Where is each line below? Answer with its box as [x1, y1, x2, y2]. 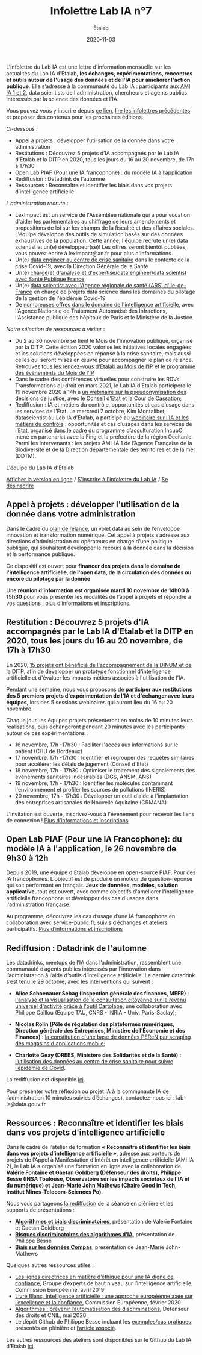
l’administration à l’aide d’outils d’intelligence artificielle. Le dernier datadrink [6, 972, 195, 979]
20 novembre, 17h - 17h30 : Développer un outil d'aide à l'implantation [14, 792, 189, 800]
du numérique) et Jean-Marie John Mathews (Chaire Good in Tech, [6, 1182, 177, 1189]
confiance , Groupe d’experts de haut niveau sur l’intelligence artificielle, [14, 1280, 194, 1287]
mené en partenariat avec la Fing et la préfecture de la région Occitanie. [14, 433, 194, 440]
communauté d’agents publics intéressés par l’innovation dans [6, 965, 161, 972]
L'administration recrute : [6, 199, 69, 207]
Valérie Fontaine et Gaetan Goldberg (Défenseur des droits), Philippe [6, 1169, 182, 1176]
